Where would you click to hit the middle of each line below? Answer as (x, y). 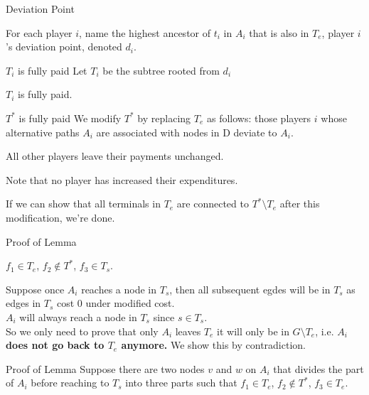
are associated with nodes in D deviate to (187, 132)
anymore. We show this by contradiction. (213, 345)
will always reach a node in (78, 316)
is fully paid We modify (70, 118)
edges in (23, 303)
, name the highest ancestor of (145, 32)
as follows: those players (259, 118)
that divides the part (319, 368)
